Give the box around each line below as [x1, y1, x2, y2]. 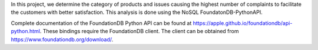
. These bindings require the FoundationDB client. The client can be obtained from [39, 28, 239, 35]
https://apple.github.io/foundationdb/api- [193, 19, 293, 26]
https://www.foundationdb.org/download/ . [11, 35, 114, 43]
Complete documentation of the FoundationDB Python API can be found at [11, 19, 192, 26]
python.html [11, 28, 41, 35]
